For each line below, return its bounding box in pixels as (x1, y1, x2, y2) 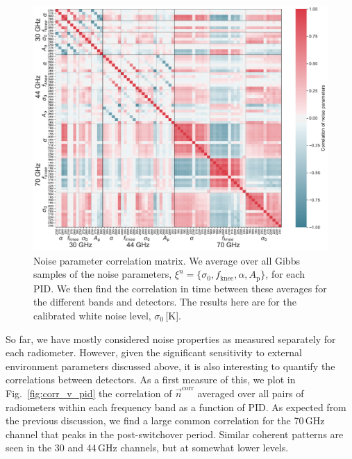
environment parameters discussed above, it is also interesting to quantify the (6, 358, 335, 373)
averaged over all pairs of (197, 385, 304, 400)
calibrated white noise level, (33, 308, 151, 323)
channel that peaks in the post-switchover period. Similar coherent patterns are (6, 426, 344, 441)
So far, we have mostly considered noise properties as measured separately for (6, 331, 336, 346)
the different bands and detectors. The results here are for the (33, 294, 296, 309)
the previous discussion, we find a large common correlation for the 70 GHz (6, 413, 325, 428)
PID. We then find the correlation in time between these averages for (33, 281, 327, 295)
